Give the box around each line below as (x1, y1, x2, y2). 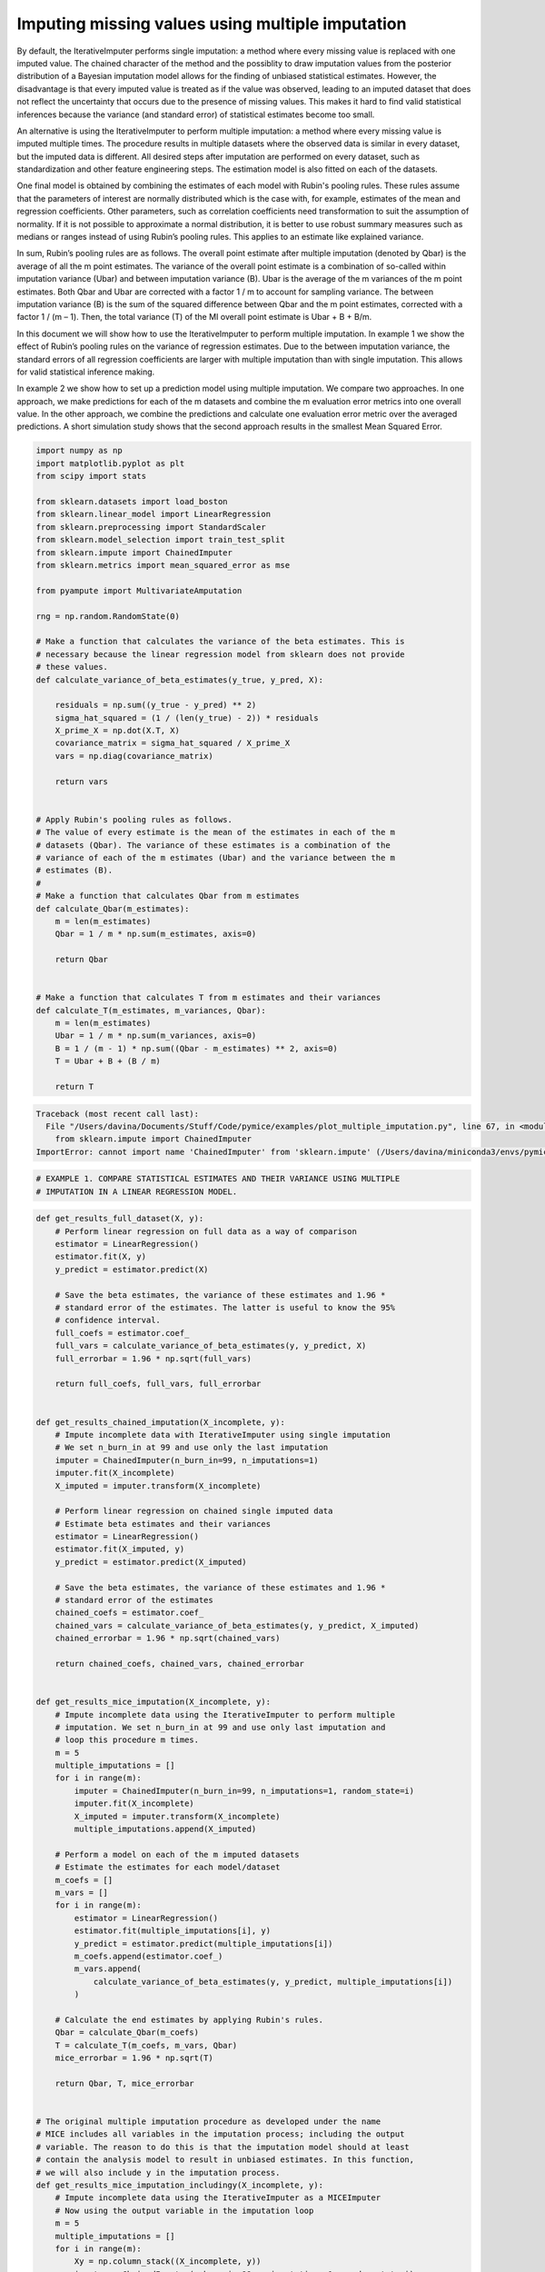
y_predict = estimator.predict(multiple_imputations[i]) (74, 1938, 333, 1948)
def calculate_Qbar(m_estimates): (35, 903, 190, 913)
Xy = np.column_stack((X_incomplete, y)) (74, 2257, 262, 2267)
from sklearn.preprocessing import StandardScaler (35, 522, 267, 532)
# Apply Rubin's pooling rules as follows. (35, 814, 233, 824)
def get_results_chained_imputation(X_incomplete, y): (35, 1417, 285, 1427)
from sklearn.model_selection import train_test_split (35, 534, 285, 545)
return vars (54, 776, 109, 786)
